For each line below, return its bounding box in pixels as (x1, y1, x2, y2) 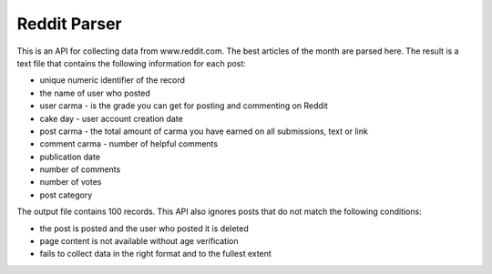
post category (39, 189, 93, 200)
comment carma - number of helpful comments (39, 138, 219, 149)
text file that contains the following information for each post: (16, 57, 246, 68)
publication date (39, 151, 100, 162)
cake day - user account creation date (39, 113, 184, 124)
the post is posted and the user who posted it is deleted (39, 223, 250, 234)
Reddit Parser (16, 14, 122, 34)
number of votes (39, 177, 102, 188)
